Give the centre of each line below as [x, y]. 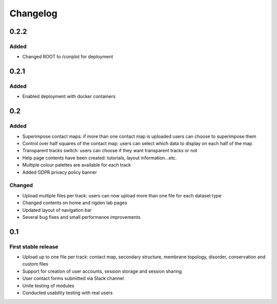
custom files [35, 264]
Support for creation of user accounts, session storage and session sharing [102, 271]
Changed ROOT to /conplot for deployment [68, 57]
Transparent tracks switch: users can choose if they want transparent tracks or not [110, 151]
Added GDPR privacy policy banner [60, 172]
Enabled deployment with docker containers [69, 96]
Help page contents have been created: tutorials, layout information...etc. [100, 158]
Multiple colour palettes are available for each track [77, 165]
